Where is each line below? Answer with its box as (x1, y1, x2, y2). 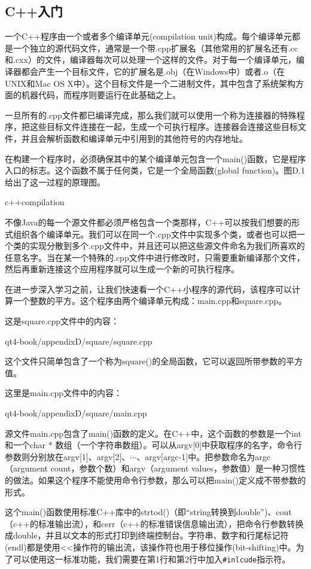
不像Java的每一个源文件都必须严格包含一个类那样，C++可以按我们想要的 (5, 215, 292, 228)
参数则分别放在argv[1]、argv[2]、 (5, 450, 130, 462)
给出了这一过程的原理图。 (5, 175, 105, 188)
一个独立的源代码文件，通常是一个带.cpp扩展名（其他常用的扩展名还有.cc (13, 41, 298, 54)
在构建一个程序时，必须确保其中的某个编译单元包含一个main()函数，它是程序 (5, 152, 306, 165)
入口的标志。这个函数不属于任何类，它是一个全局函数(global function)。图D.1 (5, 164, 305, 177)
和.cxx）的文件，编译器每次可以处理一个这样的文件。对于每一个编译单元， (5, 53, 296, 66)
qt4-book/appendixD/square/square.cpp (5, 334, 153, 347)
